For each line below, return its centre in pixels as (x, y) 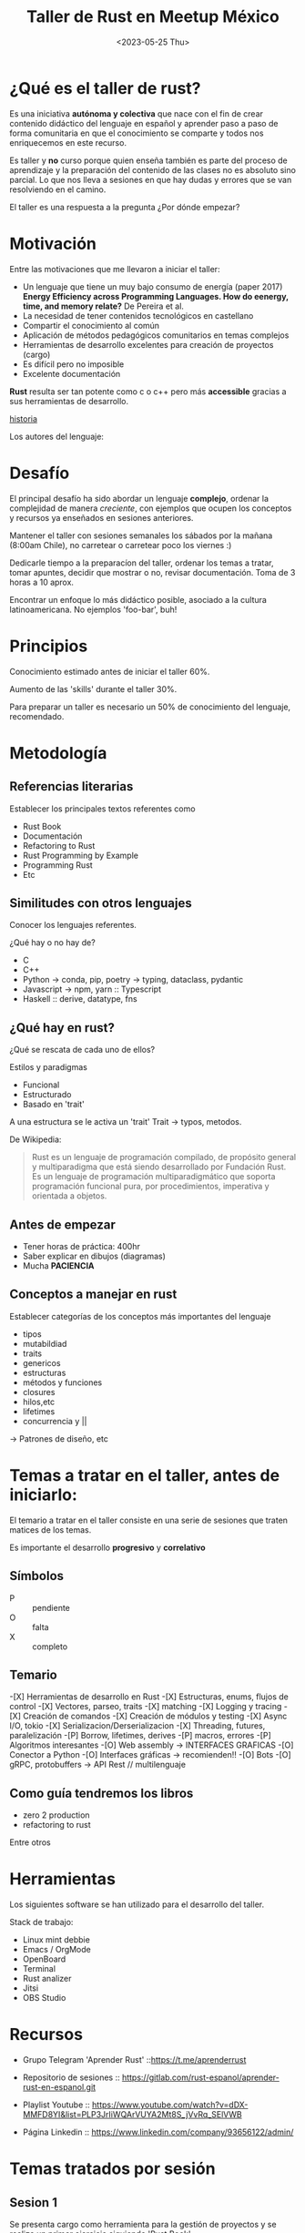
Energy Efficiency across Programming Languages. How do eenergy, (156, 296)
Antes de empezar (62, 1224)
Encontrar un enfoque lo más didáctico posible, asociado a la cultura (138, 599)
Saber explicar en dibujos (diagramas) (94, 1256)
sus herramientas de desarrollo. (69, 401)
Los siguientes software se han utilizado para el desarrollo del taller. (137, 1904)
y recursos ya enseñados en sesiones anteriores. (102, 517)
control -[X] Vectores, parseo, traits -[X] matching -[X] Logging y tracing (146, 1707)
